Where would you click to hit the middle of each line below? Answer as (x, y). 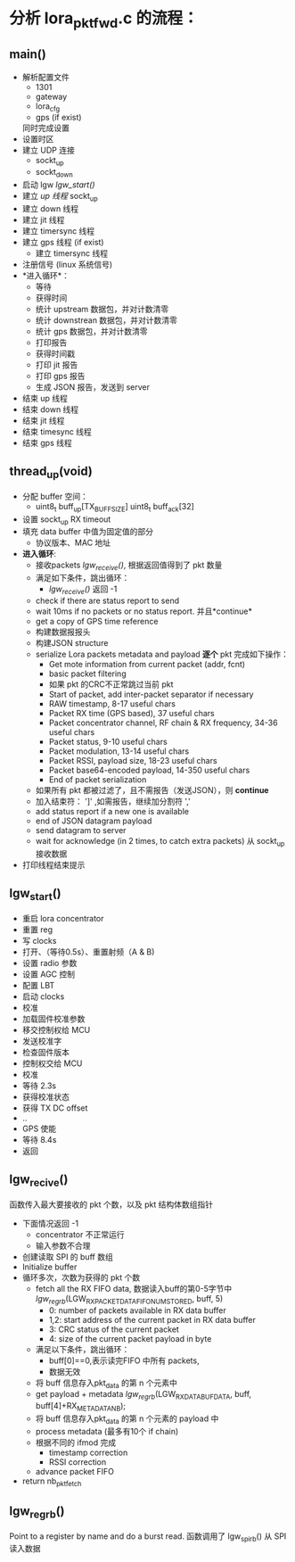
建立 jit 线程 (43, 219)
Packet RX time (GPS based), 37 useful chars (132, 713)
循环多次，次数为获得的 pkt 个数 (81, 1277)
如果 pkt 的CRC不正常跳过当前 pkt (111, 684)
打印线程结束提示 (53, 864)
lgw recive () (39, 1181)
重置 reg (37, 930)
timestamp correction (88, 1452)
